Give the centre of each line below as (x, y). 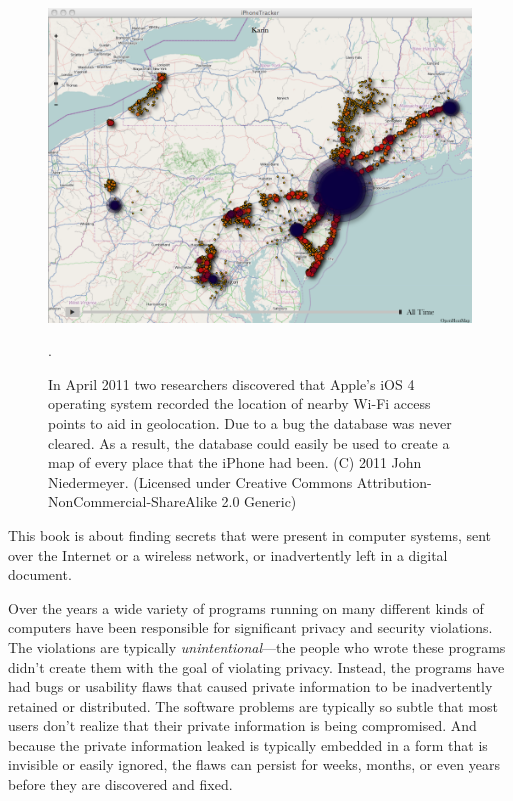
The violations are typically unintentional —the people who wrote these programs (257, 646)
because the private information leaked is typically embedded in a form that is (248, 744)
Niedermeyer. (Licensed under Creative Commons (200, 481)
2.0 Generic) (259, 501)
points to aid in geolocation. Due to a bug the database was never (250, 422)
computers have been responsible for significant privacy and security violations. (250, 627)
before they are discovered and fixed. (120, 784)
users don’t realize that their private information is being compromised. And (242, 725)
